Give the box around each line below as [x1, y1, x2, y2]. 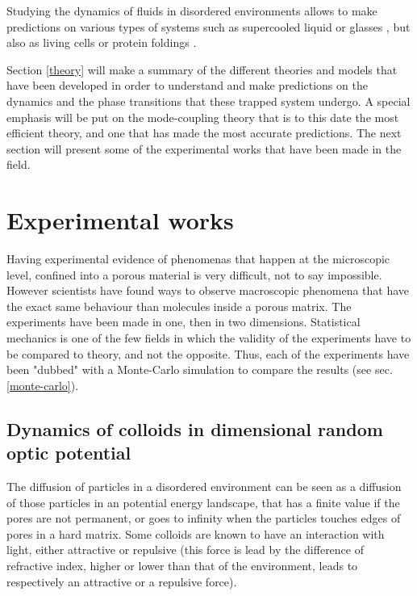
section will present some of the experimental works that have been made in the [6, 140, 402, 157]
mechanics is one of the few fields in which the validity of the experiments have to [6, 329, 411, 346]
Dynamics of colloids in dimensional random [6, 416, 383, 441]
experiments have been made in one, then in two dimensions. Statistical [6, 313, 361, 330]
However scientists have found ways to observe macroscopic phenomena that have [6, 282, 410, 299]
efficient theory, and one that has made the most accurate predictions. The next [6, 124, 402, 141]
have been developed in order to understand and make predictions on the [6, 77, 368, 94]
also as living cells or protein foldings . [6, 34, 197, 51]
